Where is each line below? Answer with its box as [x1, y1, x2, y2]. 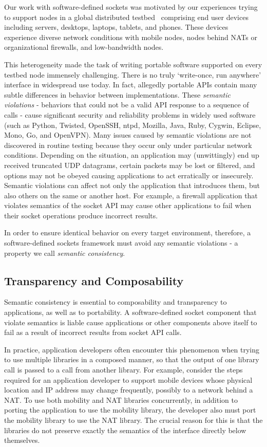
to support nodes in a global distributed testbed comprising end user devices [4, 11, 249, 22]
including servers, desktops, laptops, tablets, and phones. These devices [4, 22, 228, 32]
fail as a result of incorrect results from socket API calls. [4, 327, 182, 338]
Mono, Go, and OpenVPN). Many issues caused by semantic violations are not [4, 129, 252, 140]
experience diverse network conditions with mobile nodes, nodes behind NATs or [4, 31, 257, 42]
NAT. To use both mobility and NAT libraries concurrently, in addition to [4, 394, 238, 405]
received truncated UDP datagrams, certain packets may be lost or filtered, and [4, 159, 255, 170]
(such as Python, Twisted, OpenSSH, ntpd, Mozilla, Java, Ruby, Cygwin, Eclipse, [4, 119, 261, 130]
